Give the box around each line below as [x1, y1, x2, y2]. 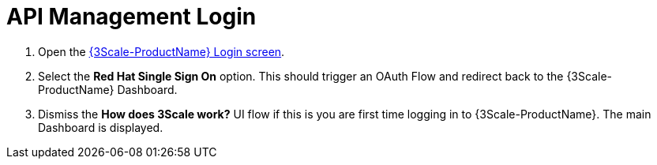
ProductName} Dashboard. [38, 82, 178, 96]
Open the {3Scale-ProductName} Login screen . [38, 44, 285, 58]
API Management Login [6, 3, 257, 30]
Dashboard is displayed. [38, 120, 163, 134]
